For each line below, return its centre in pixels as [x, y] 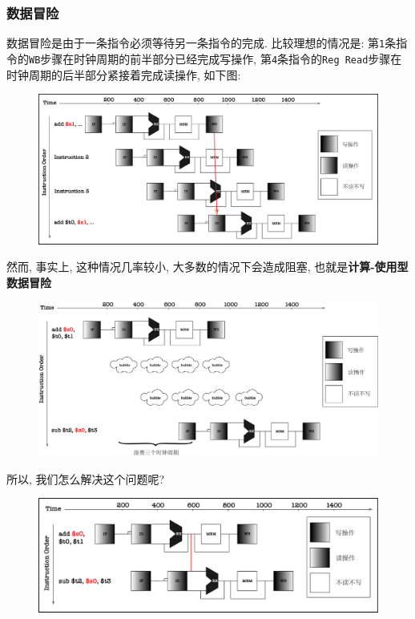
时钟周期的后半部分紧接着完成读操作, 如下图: [124, 74]
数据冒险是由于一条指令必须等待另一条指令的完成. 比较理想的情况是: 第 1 [196, 43]
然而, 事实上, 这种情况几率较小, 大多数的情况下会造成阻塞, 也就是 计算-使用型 [207, 267]
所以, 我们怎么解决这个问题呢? [86, 478]
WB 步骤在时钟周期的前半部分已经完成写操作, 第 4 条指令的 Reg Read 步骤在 [216, 58]
